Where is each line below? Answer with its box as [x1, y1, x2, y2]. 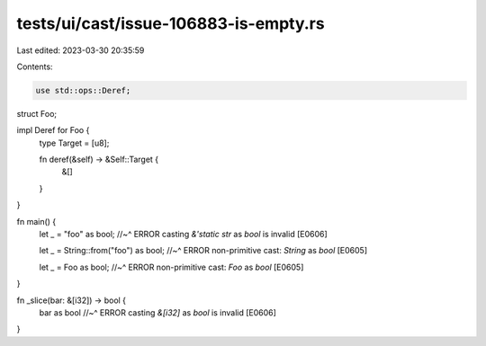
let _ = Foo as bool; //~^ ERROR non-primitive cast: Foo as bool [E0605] [39, 262, 304, 272]
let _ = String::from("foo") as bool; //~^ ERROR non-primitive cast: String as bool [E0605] [39, 245, 368, 256]
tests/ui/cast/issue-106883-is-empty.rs [16, 13, 325, 33]
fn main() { [16, 216, 57, 226]
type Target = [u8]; [39, 138, 110, 148]
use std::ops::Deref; [35, 85, 131, 95]
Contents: [16, 61, 53, 72]
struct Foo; [16, 108, 58, 119]
